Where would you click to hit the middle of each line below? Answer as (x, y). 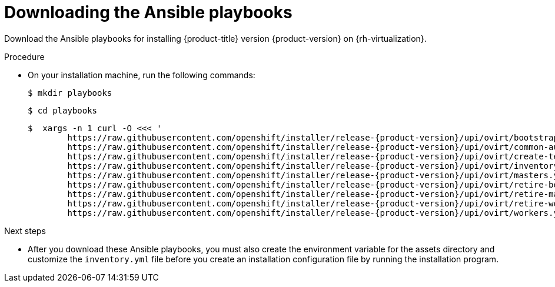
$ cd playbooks (63, 110)
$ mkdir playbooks (70, 93)
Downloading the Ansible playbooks (148, 12)
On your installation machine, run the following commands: (142, 75)
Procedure (24, 56)
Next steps (25, 231)
